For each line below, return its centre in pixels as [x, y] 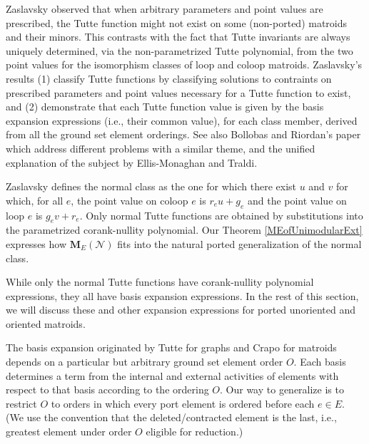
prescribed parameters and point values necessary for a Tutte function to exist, [178, 92]
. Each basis [320, 362]
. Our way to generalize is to [282, 389]
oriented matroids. [46, 323]
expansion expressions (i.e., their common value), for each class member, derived [182, 120]
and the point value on [297, 200]
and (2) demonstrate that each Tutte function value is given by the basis [165, 107]
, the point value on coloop [130, 200]
